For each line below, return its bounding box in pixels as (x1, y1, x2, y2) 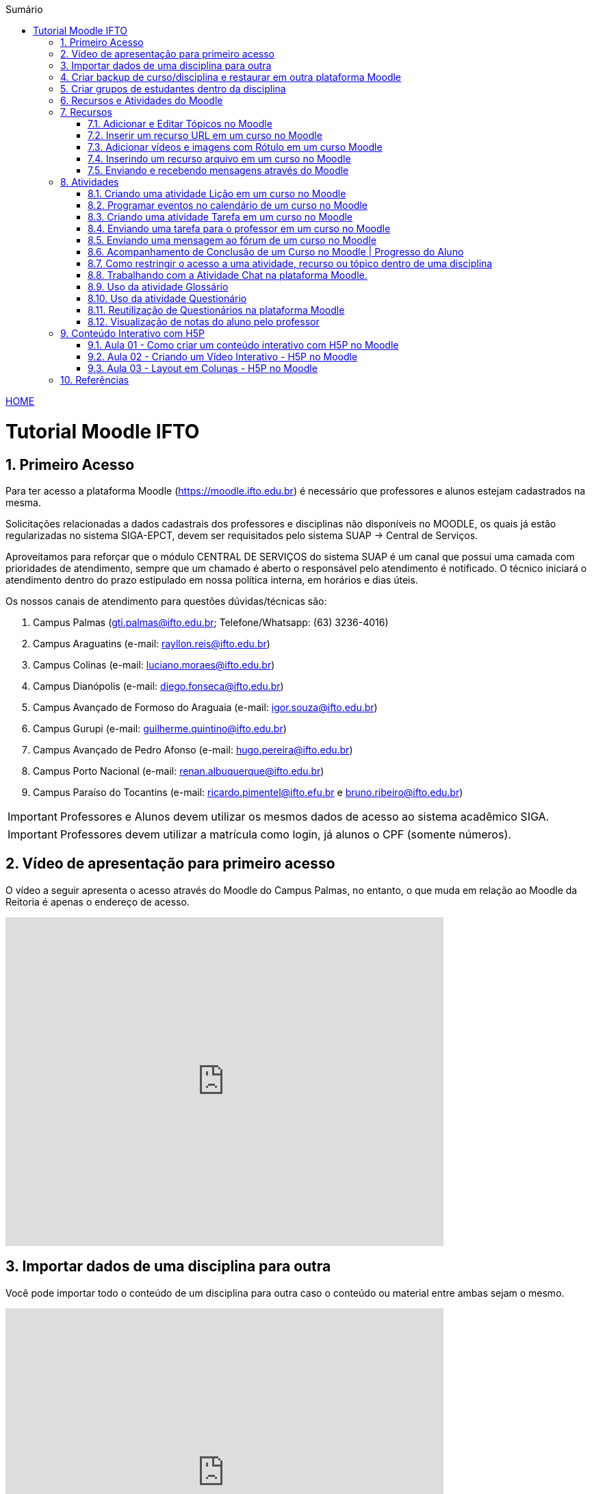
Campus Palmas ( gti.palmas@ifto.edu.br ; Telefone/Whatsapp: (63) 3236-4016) (33, 616, 389, 628)
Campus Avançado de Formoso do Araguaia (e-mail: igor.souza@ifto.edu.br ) (33, 701, 378, 713)
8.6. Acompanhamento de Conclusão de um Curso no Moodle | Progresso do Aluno (88, 246, 464, 258)
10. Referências (60, 374, 129, 386)
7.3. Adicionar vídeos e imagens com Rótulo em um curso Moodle (88, 141, 383, 153)
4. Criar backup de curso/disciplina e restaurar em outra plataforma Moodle (60, 71, 402, 83)
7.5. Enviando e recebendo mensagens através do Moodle (88, 164, 349, 176)
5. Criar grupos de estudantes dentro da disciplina (60, 83, 286, 95)
